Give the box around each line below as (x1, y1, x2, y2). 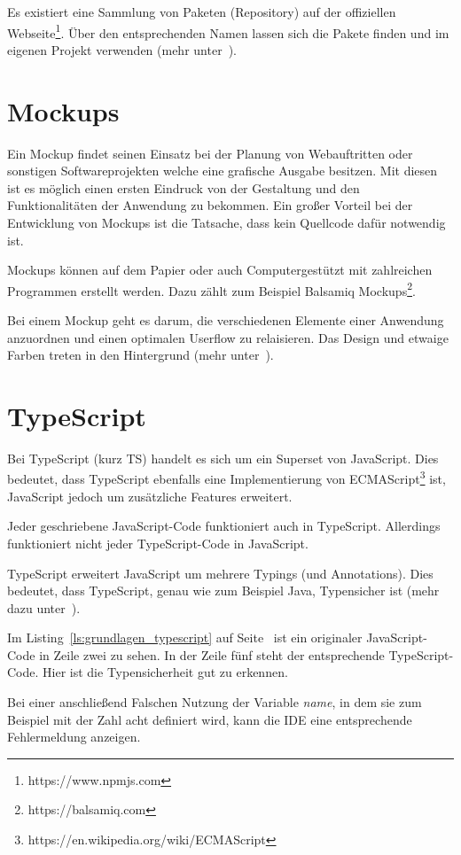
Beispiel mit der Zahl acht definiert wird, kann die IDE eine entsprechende (7, 710, 412, 728)
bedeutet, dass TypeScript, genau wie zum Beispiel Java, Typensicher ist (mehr (7, 581, 440, 600)
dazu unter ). (7, 598, 81, 617)
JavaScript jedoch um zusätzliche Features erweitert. (7, 486, 293, 505)
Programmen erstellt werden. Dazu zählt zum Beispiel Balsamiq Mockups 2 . (7, 278, 416, 299)
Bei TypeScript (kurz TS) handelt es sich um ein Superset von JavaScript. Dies (7, 448, 439, 467)
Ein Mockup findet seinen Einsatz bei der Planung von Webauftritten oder (7, 144, 413, 162)
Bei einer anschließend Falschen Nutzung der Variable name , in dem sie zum (7, 693, 422, 711)
